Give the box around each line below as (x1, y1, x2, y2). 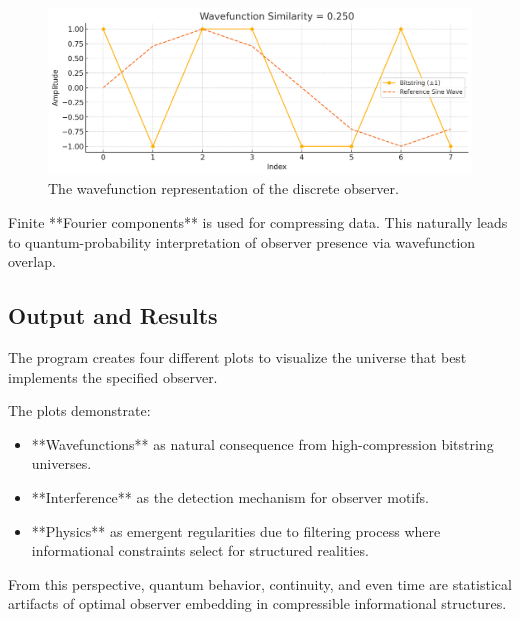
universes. (31, 453, 92, 474)
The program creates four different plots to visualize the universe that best (8, 347, 467, 368)
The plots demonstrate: (8, 400, 151, 421)
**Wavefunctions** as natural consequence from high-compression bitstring (31, 433, 494, 454)
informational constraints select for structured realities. (31, 540, 369, 561)
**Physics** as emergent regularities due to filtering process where (31, 520, 441, 541)
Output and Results (8, 300, 218, 331)
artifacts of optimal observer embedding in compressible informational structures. (8, 593, 507, 614)
